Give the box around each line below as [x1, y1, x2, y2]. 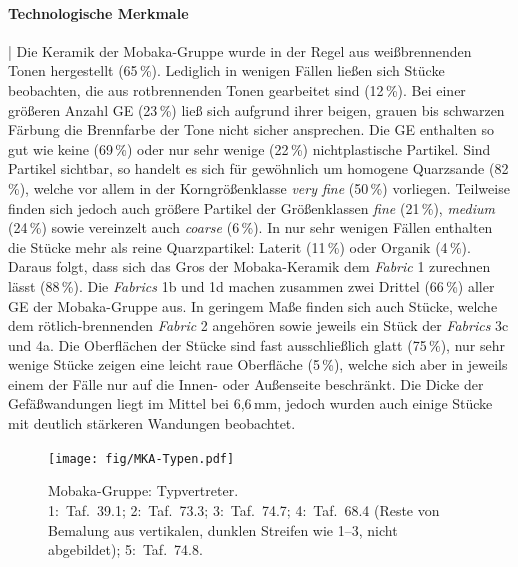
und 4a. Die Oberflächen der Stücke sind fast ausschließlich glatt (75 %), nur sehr [8, 334, 505, 355]
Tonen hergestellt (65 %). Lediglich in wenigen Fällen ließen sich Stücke [8, 60, 445, 81]
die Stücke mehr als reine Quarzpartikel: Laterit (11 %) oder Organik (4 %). [8, 236, 471, 257]
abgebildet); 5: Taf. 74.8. [48, 539, 203, 560]
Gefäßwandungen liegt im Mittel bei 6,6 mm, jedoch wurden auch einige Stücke [8, 393, 493, 414]
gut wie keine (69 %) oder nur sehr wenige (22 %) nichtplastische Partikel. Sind [8, 138, 491, 159]
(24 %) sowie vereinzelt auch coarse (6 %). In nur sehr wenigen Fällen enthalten [8, 217, 493, 238]
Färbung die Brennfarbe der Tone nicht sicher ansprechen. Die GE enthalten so [8, 119, 495, 140]
